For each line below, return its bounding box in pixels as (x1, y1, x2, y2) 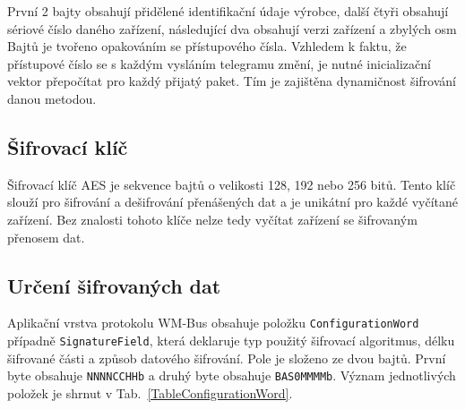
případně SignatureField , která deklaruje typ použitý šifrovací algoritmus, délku (7, 331, 455, 349)
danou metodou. (7, 89, 97, 107)
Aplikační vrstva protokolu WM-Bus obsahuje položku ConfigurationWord (7, 313, 419, 332)
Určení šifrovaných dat (7, 271, 221, 299)
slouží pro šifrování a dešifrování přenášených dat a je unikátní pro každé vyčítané (7, 192, 458, 211)
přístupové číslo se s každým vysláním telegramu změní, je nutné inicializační (7, 54, 431, 72)
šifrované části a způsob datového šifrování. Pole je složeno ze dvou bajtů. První (7, 348, 446, 367)
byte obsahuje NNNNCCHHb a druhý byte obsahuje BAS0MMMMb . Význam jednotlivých (7, 366, 456, 385)
